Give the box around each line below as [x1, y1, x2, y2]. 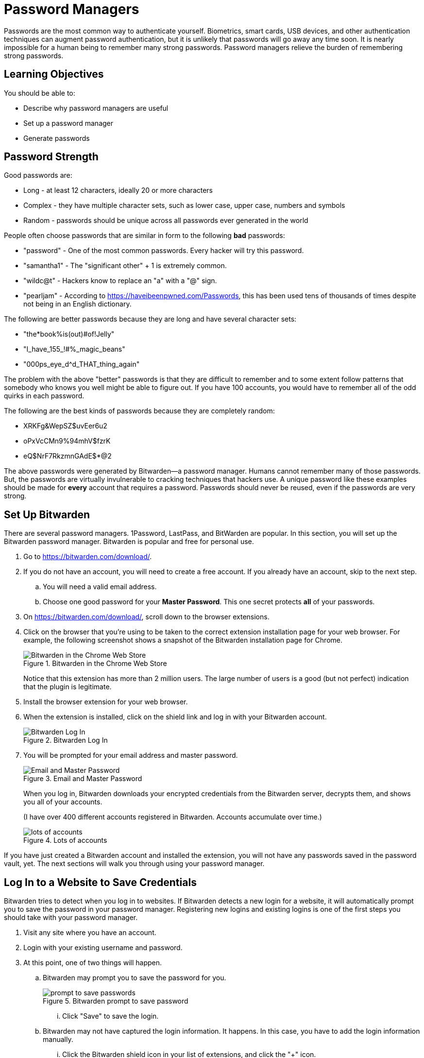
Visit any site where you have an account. [23, 928, 156, 937]
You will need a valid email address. [43, 582, 157, 591]
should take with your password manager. [4, 913, 138, 922]
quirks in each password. [4, 392, 85, 400]
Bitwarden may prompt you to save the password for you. [43, 973, 226, 982]
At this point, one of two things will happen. [23, 958, 162, 967]
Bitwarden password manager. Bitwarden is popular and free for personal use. [4, 537, 254, 546]
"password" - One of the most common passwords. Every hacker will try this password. [23, 246, 304, 255]
